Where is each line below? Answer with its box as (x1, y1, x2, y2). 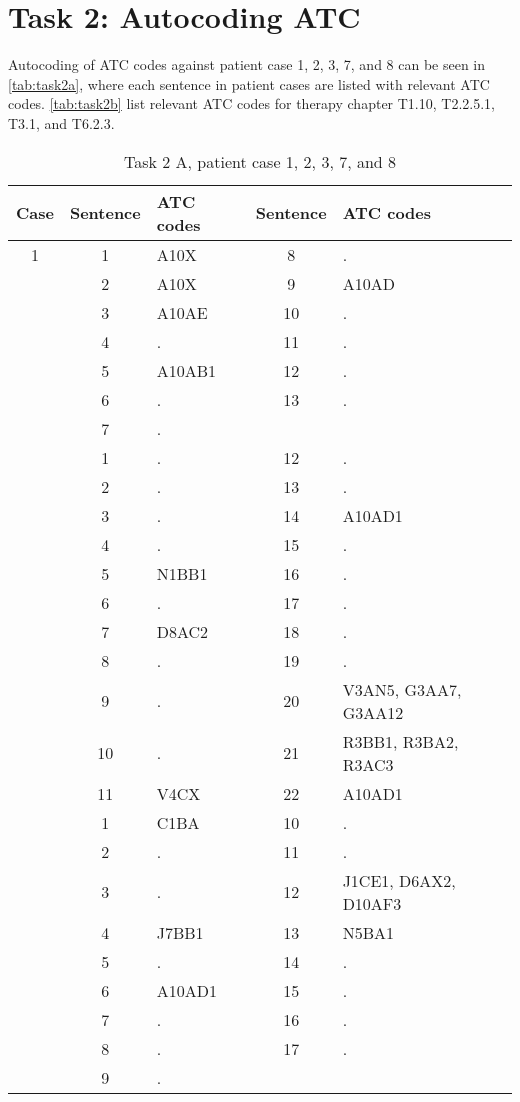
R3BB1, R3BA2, (342, 729, 459, 753)
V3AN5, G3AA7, (342, 677, 462, 701)
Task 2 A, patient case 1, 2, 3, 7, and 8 (123, 149, 397, 173)
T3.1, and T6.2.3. (8, 112, 115, 133)
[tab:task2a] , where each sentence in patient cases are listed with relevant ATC (8, 73, 490, 94)
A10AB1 (156, 358, 217, 382)
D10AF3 (342, 891, 402, 915)
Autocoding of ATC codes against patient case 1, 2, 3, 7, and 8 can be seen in (8, 54, 486, 75)
